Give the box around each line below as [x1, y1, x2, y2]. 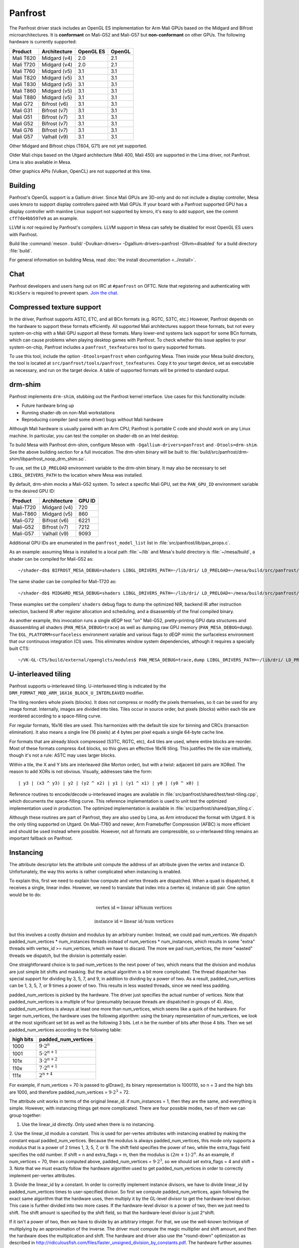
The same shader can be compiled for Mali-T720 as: [9, 579, 117, 585]
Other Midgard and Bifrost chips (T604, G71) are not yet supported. [9, 143, 148, 149]
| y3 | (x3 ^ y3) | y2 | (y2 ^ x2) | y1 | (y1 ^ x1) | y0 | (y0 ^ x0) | [18, 780, 199, 786]
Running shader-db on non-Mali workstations [21, 409, 115, 415]
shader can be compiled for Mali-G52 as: [9, 556, 94, 562]
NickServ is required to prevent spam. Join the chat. [9, 290, 119, 296]
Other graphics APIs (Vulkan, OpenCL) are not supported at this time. [9, 168, 151, 174]
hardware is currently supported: [9, 39, 77, 45]
